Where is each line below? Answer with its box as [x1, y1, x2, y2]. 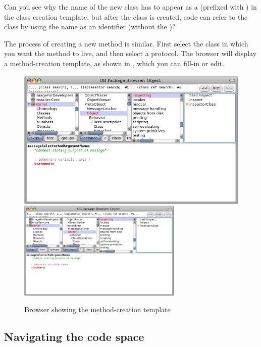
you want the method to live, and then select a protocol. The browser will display [4, 48, 257, 59]
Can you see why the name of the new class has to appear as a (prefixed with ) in [4, 2, 257, 12]
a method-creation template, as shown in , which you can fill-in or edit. [4, 58, 225, 68]
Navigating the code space [4, 329, 144, 344]
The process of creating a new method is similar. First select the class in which [4, 38, 248, 48]
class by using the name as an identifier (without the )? [4, 21, 176, 32]
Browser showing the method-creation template [24, 304, 171, 315]
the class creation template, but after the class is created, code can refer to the [4, 11, 248, 22]
